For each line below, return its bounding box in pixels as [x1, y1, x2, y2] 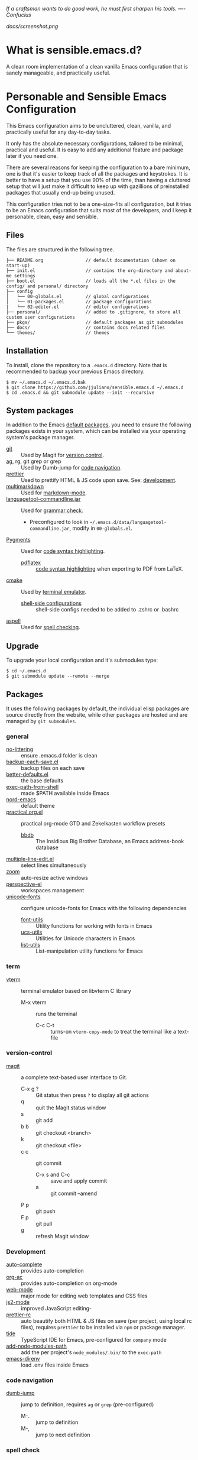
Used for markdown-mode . [21, 489, 87, 496]
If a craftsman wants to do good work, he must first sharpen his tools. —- [6, 5, 186, 12]
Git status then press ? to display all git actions [35, 1091, 149, 1099]
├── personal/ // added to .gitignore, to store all [6, 309, 181, 315]
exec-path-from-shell [6, 784, 59, 791]
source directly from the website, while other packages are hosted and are [6, 711, 188, 718]
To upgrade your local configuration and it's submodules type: [6, 656, 158, 664]
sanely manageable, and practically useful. [6, 69, 111, 76]
